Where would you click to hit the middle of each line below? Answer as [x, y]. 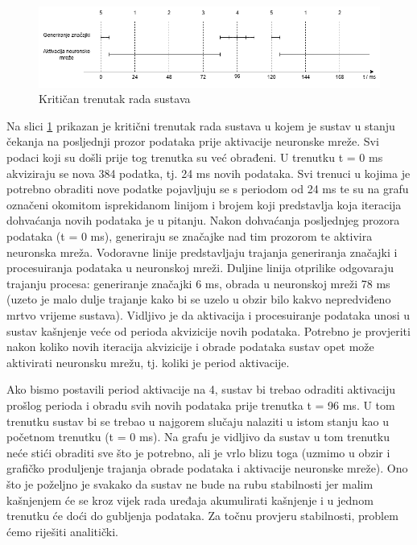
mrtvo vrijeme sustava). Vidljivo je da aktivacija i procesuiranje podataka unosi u [208, 315]
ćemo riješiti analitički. [62, 531]
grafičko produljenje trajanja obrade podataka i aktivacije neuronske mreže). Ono [207, 468]
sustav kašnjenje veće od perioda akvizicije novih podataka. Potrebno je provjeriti [208, 330]
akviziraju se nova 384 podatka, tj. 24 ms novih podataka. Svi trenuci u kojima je [208, 173]
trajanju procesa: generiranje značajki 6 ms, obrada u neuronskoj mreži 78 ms [198, 283]
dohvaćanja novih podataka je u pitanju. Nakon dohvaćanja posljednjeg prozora [203, 220]
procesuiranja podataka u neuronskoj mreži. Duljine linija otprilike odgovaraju [200, 268]
